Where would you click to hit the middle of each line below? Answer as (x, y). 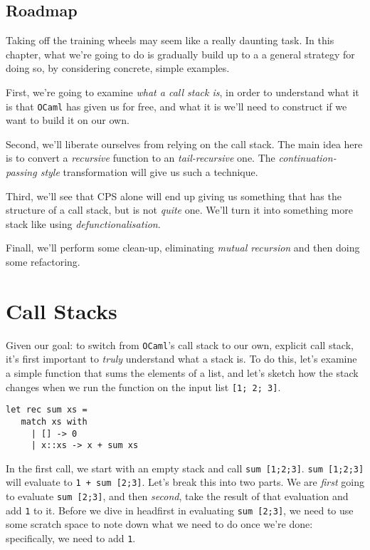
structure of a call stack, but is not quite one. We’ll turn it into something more (179, 210)
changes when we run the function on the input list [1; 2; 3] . (143, 386)
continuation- (307, 158)
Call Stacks (62, 310)
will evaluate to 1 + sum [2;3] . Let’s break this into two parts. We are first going (185, 482)
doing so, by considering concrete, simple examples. (118, 68)
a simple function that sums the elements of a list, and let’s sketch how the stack (182, 372)
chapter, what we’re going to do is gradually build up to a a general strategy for (180, 54)
